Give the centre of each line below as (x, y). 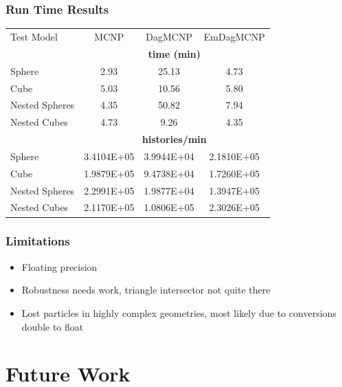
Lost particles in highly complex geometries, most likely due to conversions (179, 312)
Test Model (34, 36)
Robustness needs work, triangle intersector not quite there (146, 290)
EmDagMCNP (234, 36)
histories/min (174, 139)
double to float (53, 326)
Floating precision (59, 266)
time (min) (174, 53)
